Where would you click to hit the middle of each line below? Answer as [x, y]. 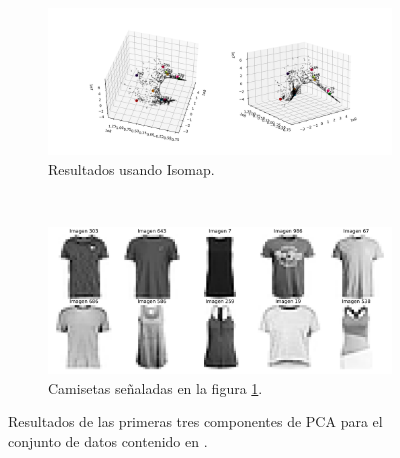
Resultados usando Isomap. [131, 168]
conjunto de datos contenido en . [108, 440]
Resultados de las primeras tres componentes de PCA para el [195, 421]
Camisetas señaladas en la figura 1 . [155, 387]
